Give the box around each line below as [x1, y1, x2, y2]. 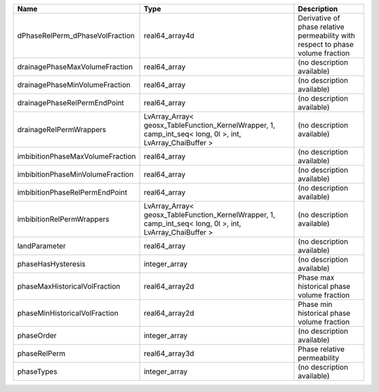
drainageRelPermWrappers [17, 125, 107, 134]
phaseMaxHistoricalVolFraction [17, 282, 121, 291]
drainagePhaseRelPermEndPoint [17, 98, 124, 107]
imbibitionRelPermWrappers [17, 214, 109, 224]
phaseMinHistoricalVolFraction [17, 308, 119, 318]
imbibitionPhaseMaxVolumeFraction [17, 152, 136, 161]
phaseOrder [17, 331, 57, 340]
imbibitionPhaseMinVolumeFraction [17, 169, 134, 179]
